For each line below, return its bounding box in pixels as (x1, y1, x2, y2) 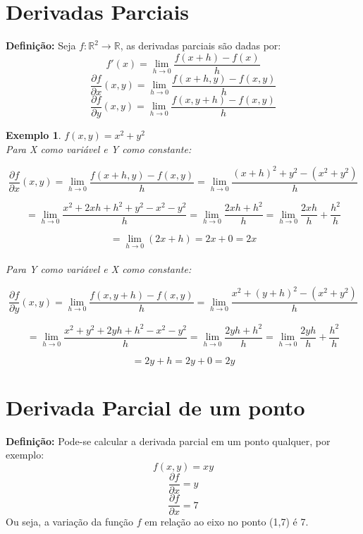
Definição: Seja (6, 38, 76, 53)
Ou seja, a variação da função (6, 514, 133, 529)
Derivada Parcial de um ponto (6, 392, 305, 421)
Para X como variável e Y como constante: (6, 141, 192, 156)
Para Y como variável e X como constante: (6, 262, 192, 276)
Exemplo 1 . (6, 127, 61, 142)
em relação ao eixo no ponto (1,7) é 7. (144, 514, 309, 529)
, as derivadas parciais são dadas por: (120, 38, 281, 53)
